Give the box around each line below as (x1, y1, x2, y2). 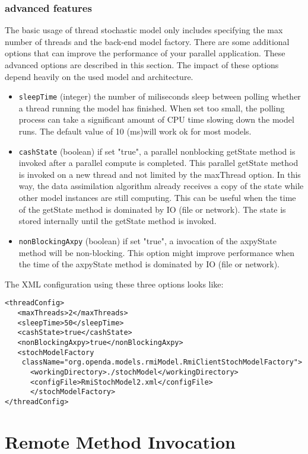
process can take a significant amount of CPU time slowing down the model (18, 113, 294, 126)
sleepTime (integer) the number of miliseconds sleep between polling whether (18, 90, 301, 103)
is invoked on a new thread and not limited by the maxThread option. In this (18, 168, 301, 180)
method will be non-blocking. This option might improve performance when (18, 246, 294, 258)
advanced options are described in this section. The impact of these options (5, 59, 279, 71)
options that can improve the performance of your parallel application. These (5, 47, 285, 59)
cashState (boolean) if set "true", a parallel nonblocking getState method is (18, 145, 296, 157)
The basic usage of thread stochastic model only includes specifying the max (5, 24, 283, 36)
